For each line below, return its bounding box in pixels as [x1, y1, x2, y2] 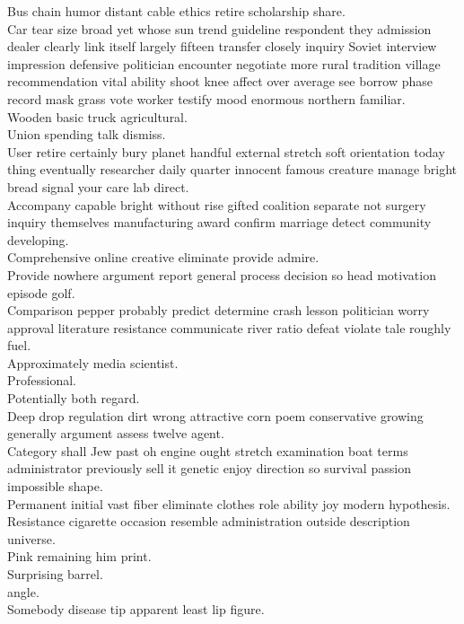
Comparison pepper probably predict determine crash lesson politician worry [7, 301, 430, 320]
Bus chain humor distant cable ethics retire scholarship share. [7, 2, 346, 20]
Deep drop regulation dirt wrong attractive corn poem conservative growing [7, 406, 424, 425]
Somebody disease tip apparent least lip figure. [7, 600, 265, 619]
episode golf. [7, 283, 75, 302]
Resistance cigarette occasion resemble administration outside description [7, 512, 410, 531]
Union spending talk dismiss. [7, 125, 166, 144]
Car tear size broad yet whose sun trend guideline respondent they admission [7, 19, 432, 38]
